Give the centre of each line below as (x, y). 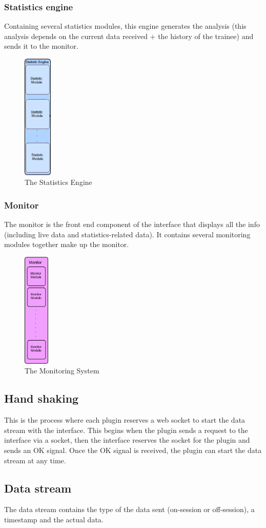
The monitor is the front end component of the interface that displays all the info (132, 224)
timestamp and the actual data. (54, 519)
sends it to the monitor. (41, 46)
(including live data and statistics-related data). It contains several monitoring (127, 234)
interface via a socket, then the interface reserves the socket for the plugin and (127, 440)
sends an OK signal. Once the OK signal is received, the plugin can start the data (133, 450)
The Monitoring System (62, 371)
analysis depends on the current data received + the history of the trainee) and (129, 36)
